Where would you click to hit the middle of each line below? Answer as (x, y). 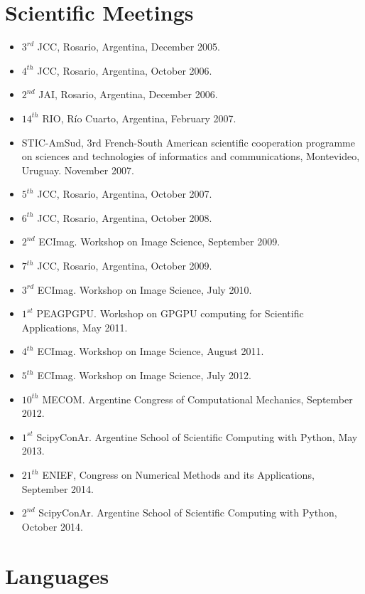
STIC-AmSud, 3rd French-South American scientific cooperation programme (188, 142)
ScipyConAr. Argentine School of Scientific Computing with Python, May (197, 436)
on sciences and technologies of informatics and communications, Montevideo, (191, 156)
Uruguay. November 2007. (78, 170)
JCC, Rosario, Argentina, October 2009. (125, 266)
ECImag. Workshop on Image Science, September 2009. (159, 242)
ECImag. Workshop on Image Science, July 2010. (145, 289)
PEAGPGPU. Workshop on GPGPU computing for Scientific (170, 313)
